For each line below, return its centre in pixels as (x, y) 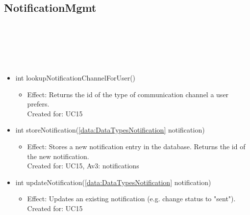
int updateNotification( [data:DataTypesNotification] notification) (113, 182)
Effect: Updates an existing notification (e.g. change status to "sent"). (131, 199)
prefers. (38, 104)
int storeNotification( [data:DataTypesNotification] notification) (110, 130)
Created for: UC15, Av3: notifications (83, 166)
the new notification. (58, 156)
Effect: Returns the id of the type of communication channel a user (128, 94)
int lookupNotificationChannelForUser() (75, 77)
